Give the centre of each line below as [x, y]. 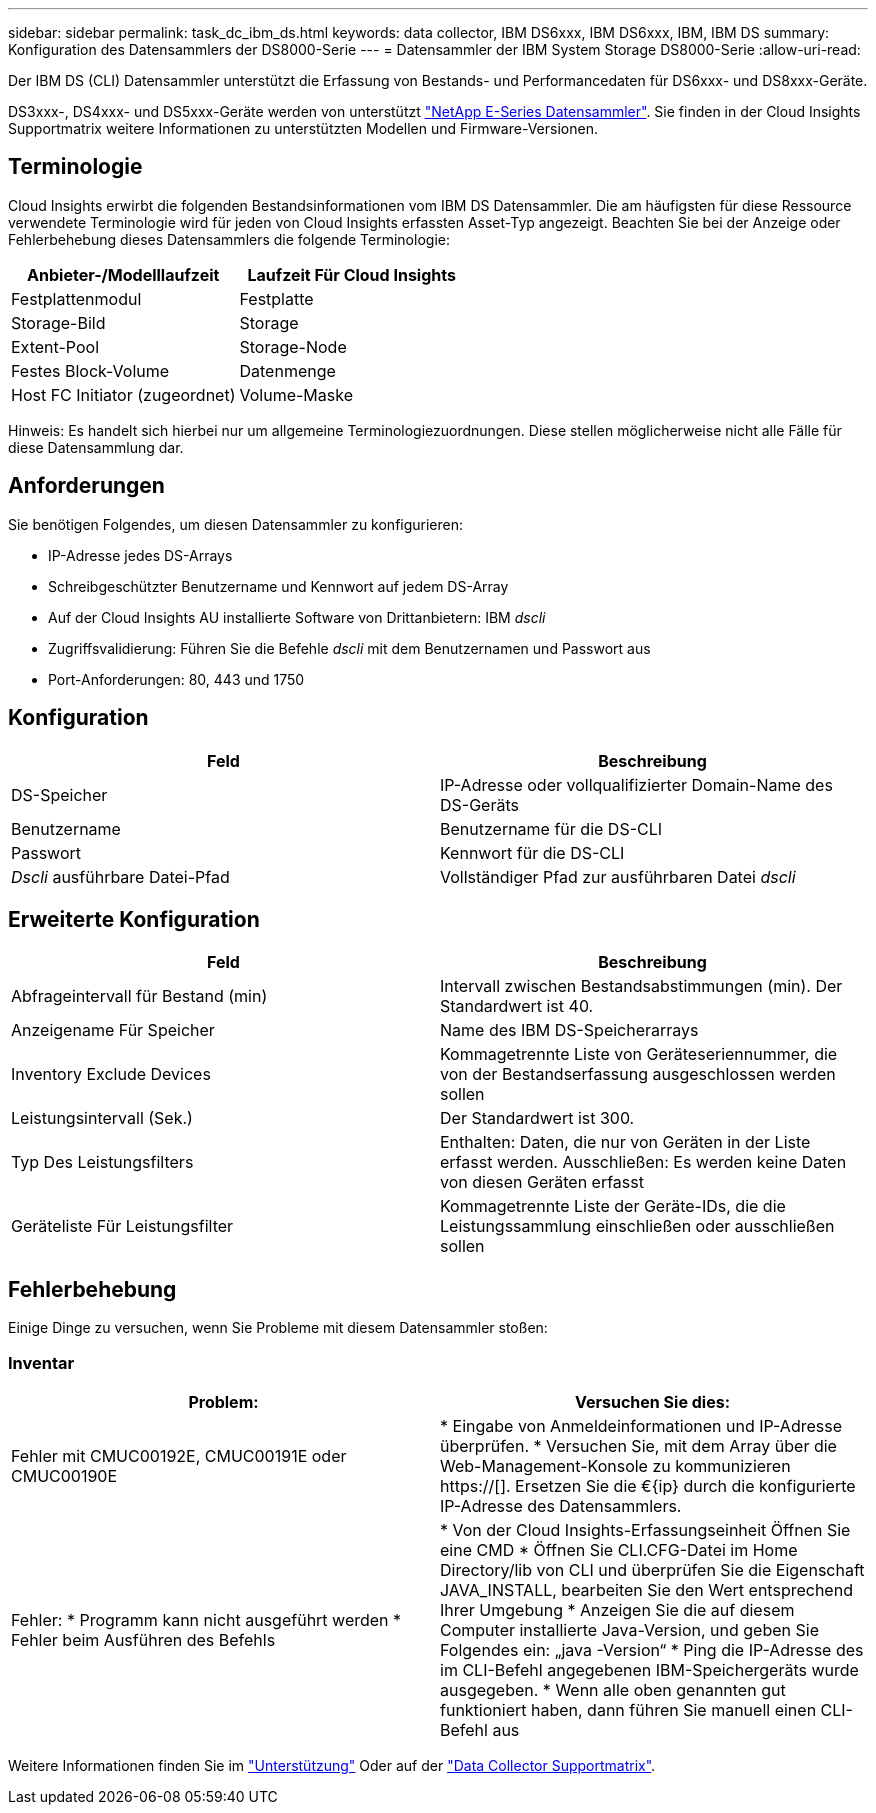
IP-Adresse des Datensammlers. [561, 1505]
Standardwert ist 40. [517, 1006]
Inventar [41, 1362]
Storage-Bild [58, 322]
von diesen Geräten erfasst [542, 1182]
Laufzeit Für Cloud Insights [351, 274]
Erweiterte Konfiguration [134, 919]
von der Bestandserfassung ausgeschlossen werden [638, 1074]
